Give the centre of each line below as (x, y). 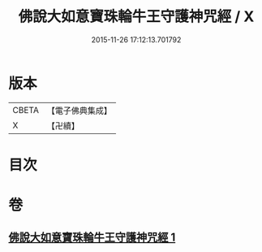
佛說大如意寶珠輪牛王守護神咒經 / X (136, 17)
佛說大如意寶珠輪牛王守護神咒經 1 (92, 238)
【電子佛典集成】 (79, 111)
